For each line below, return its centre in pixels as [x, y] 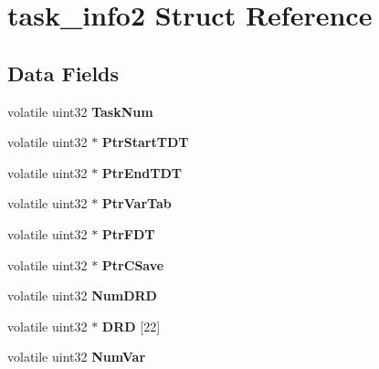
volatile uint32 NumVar [77, 357]
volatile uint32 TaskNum [80, 111]
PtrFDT [128, 233]
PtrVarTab [137, 203]
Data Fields [63, 73]
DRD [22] [131, 326]
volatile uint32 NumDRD [82, 295]
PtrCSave [133, 264]
